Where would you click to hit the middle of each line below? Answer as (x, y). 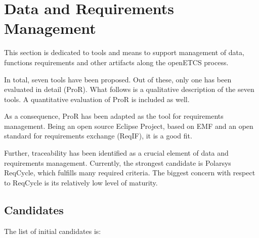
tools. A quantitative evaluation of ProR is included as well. (97, 99)
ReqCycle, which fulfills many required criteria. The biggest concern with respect (130, 173)
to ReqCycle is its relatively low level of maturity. (81, 182)
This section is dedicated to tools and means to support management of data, (124, 52)
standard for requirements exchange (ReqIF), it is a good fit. (98, 136)
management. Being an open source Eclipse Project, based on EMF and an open (129, 126)
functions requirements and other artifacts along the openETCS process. (116, 62)
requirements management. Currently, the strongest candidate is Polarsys (118, 162)
